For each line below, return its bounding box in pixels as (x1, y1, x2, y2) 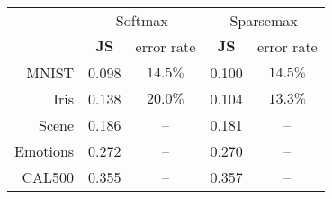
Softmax (115, 10, 168, 31)
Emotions (14, 140, 75, 161)
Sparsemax (229, 10, 298, 31)
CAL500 (22, 167, 75, 187)
